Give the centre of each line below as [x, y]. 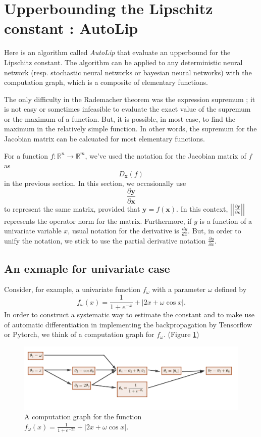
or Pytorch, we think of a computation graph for [79, 334]
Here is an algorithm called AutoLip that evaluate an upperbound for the [117, 52]
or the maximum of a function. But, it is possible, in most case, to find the [120, 118]
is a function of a [226, 221]
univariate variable [33, 231]
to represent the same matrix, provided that [72, 208]
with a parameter [179, 289]
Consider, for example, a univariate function [72, 289]
